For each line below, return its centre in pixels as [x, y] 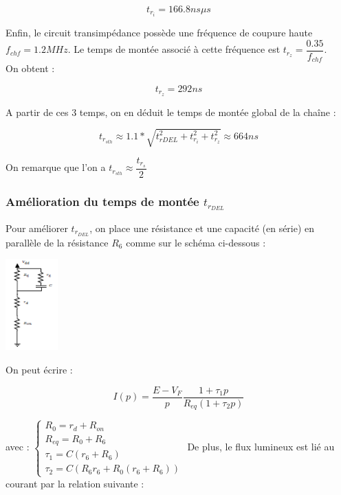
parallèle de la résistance [57, 242]
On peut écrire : [39, 370]
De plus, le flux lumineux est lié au [261, 447]
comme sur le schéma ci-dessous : [196, 242]
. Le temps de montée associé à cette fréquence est [174, 49]
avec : [18, 447]
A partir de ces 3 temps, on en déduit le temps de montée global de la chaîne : [171, 112]
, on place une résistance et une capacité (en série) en [202, 228]
